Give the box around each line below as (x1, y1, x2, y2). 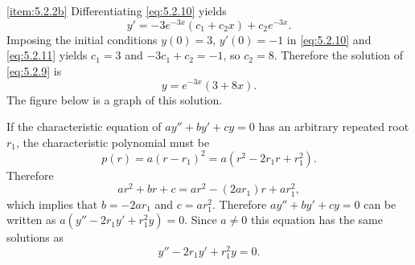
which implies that (6, 195, 98, 212)
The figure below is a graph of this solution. (6, 91, 223, 108)
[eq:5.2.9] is (6, 62, 62, 79)
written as (6, 211, 56, 228)
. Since (184, 211, 217, 228)
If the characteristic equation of (6, 118, 162, 135)
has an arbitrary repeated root (258, 118, 409, 135)
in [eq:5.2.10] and (286, 31, 372, 47)
